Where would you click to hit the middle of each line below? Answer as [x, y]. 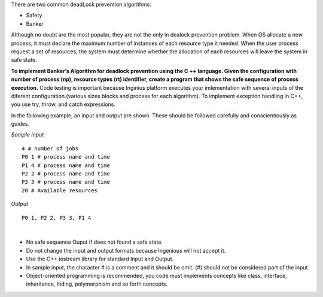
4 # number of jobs [50, 148]
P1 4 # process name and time [66, 165]
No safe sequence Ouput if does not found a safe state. [95, 242]
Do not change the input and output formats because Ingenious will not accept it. [126, 250]
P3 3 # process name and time [66, 182]
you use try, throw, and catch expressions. [63, 104]
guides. [20, 124]
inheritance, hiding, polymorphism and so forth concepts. [97, 284]
